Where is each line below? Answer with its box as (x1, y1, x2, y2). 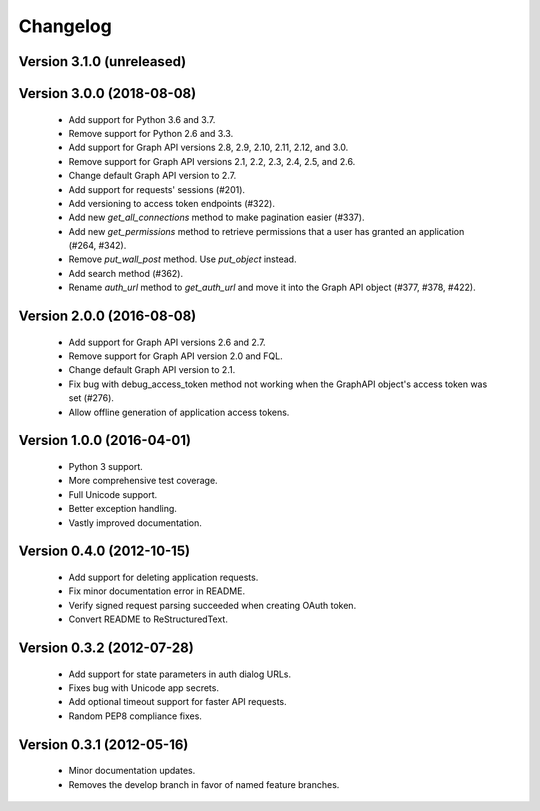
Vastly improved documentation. (68, 516, 202, 529)
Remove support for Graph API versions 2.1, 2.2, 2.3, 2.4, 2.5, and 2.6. (68, 155, 356, 167)
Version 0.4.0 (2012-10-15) (18, 543, 190, 560)
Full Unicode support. (68, 488, 158, 500)
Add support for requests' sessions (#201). (68, 183, 245, 195)
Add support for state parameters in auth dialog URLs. (68, 668, 292, 680)
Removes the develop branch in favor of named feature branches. (68, 778, 340, 790)
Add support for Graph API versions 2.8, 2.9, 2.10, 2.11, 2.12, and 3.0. (68, 141, 349, 154)
